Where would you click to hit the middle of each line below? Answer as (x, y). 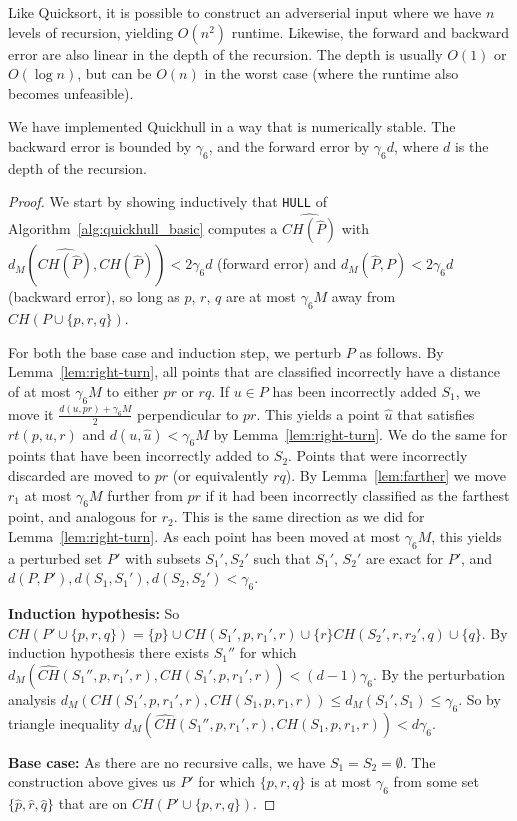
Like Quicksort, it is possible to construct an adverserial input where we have (245, 12)
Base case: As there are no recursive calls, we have (167, 761)
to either (132, 390)
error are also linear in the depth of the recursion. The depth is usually (225, 53)
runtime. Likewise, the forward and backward (370, 31)
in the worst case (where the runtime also (331, 73)
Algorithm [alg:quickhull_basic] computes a (143, 228)
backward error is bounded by (100, 145)
